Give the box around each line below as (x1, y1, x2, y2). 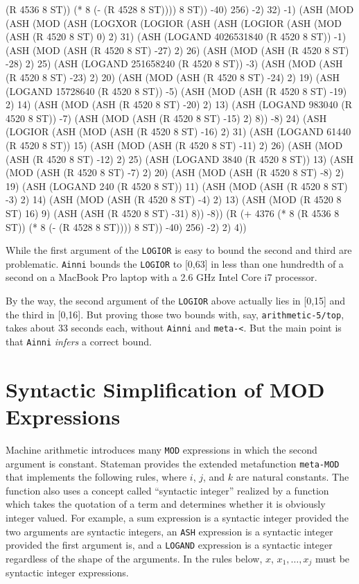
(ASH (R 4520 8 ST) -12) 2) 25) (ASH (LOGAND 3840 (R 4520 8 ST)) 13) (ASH (6, 151, 354, 166)
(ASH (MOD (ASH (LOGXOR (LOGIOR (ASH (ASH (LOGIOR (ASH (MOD (6, 15, 342, 30)
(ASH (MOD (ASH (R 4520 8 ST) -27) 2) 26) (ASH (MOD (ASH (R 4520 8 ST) (6, 42, 349, 57)
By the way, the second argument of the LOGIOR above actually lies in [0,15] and (6, 293, 346, 307)
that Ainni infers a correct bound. (6, 334, 152, 348)
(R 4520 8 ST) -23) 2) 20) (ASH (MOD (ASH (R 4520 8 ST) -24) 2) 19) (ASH (6, 69, 340, 84)
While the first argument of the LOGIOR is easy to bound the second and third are (6, 243, 352, 257)
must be (315, 551, 350, 565)
